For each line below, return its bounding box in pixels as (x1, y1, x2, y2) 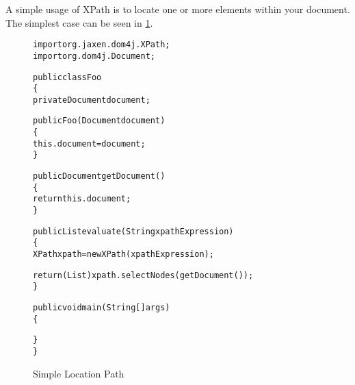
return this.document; (33, 194, 131, 204)
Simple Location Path (33, 366, 124, 380)
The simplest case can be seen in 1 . (5, 15, 153, 29)
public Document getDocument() (33, 171, 166, 182)
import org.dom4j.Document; (33, 51, 155, 61)
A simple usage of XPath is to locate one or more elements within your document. (5, 2, 350, 16)
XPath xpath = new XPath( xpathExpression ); (33, 249, 214, 260)
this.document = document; (33, 138, 146, 149)
